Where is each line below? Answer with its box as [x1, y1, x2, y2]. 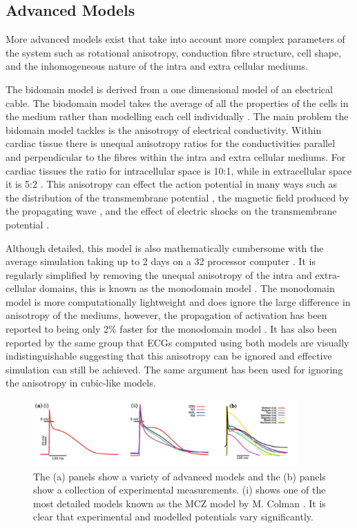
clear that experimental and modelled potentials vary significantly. [33, 509, 313, 524]
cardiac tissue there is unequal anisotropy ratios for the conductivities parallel [6, 136, 336, 150]
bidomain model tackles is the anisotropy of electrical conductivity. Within [6, 122, 322, 137]
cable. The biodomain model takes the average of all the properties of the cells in [6, 95, 349, 110]
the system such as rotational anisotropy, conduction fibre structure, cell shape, [6, 45, 342, 59]
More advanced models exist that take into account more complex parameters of [6, 32, 345, 46]
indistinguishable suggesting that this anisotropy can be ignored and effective [6, 349, 332, 363]
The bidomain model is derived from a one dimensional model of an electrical [6, 81, 333, 96]
